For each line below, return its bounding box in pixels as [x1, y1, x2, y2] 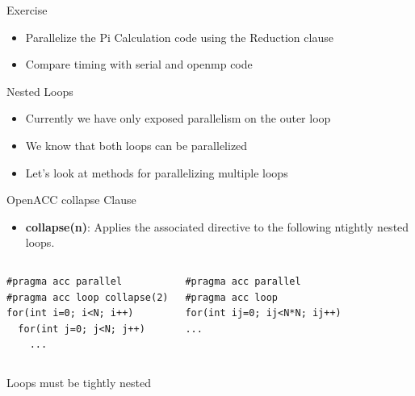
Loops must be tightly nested [6, 373, 151, 390]
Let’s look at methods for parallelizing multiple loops [25, 164, 288, 181]
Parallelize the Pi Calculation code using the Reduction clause [25, 28, 333, 45]
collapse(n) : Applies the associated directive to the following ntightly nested [25, 218, 409, 235]
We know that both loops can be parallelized [25, 136, 248, 153]
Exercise [6, 2, 48, 18]
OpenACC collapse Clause [6, 191, 136, 208]
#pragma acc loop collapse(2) [6, 291, 169, 303]
